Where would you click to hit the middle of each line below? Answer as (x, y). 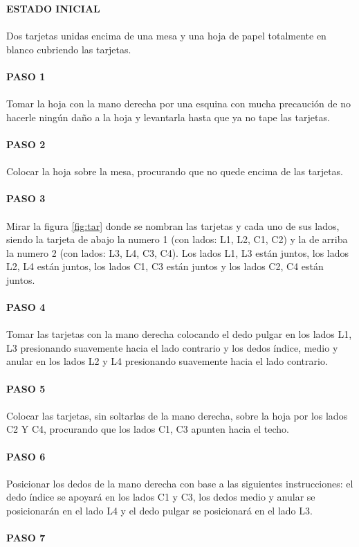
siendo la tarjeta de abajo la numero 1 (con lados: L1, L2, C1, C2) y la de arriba (177, 239)
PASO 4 (26, 307)
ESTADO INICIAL (53, 8)
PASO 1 (26, 76)
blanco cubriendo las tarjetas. (69, 49)
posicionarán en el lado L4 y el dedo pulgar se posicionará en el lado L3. (159, 510)
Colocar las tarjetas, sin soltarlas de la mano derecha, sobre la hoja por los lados (177, 415)
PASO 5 (26, 388)
